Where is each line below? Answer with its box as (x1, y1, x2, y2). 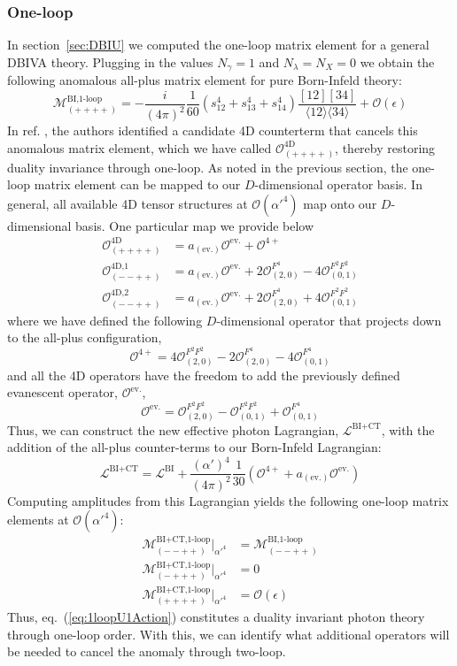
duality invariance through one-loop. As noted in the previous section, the (7, 157, 408, 176)
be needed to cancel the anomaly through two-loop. (7, 642, 286, 661)
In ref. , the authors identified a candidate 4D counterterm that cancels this (7, 121, 418, 140)
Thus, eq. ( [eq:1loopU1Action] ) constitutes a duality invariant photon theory (7, 608, 425, 626)
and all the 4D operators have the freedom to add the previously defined (7, 365, 400, 384)
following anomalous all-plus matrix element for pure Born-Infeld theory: (7, 71, 402, 89)
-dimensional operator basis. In (254, 175, 422, 194)
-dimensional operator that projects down (216, 310, 442, 329)
